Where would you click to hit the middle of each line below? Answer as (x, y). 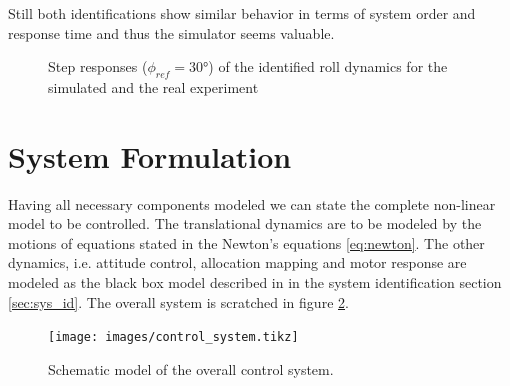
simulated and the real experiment (153, 86)
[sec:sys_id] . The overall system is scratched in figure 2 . (178, 301)
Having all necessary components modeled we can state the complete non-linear (252, 203)
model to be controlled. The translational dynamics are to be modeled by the (245, 223)
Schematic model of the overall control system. (191, 368)
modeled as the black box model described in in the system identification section (255, 282)
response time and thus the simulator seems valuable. (171, 32)
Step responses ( (98, 66)
